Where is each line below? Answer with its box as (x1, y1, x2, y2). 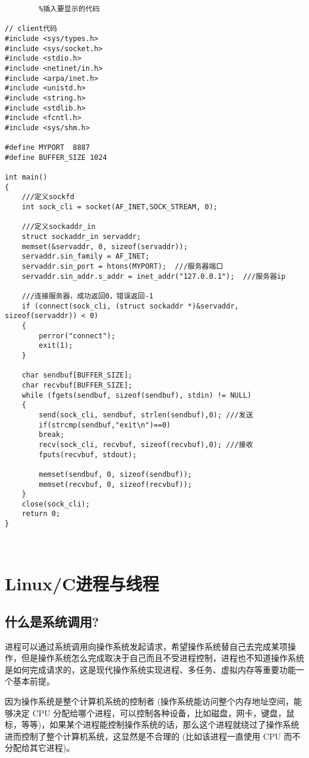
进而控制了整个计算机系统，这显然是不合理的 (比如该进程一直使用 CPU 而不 (5, 729, 301, 742)
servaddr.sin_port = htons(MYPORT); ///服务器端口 (21, 262, 223, 271)
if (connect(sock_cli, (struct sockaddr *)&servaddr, (21, 301, 239, 310)
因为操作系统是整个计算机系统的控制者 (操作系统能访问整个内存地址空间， (5, 695, 294, 707)
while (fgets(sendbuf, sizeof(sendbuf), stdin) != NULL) (21, 391, 252, 400)
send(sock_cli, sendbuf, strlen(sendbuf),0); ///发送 (39, 410, 253, 419)
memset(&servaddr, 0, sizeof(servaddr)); (21, 242, 188, 251)
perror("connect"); (39, 331, 116, 340)
